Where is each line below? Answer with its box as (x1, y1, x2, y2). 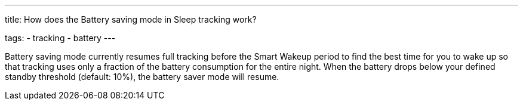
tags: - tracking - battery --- (5, 33, 116, 43)
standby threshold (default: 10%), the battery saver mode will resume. (5, 72, 279, 82)
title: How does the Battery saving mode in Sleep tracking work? (5, 14, 257, 24)
